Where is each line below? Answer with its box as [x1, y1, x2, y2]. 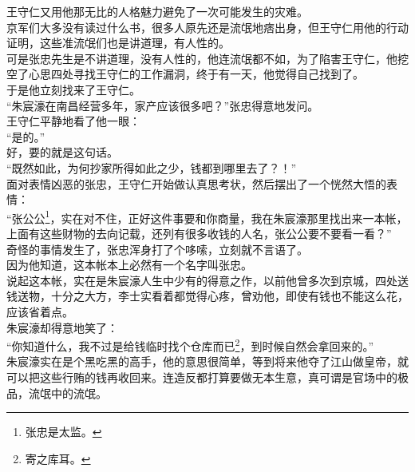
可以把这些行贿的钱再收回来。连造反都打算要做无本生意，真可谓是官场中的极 [6, 368, 409, 385]
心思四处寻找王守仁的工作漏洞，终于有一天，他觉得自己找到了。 [28, 65, 364, 82]
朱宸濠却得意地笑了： [6, 319, 118, 335]
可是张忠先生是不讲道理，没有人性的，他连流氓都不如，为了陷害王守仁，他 [6, 50, 397, 66]
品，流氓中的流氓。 [6, 384, 107, 401]
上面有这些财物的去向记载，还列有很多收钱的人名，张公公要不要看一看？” [6, 224, 392, 241]
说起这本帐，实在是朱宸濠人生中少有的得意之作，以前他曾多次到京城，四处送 [6, 272, 409, 288]
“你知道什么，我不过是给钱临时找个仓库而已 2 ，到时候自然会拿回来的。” [6, 335, 374, 354]
